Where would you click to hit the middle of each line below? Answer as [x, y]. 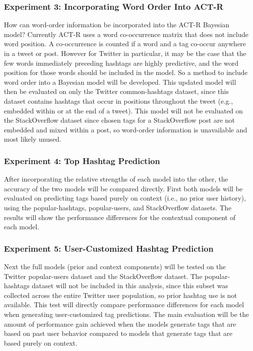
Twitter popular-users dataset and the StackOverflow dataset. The [103, 276]
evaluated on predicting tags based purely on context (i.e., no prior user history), [125, 198]
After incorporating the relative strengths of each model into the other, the [116, 179]
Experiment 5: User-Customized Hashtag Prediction [109, 248]
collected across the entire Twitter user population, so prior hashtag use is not [121, 295]
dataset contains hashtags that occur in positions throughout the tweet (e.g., [118, 101]
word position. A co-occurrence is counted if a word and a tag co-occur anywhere [125, 44]
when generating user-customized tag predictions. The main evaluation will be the [126, 314]
